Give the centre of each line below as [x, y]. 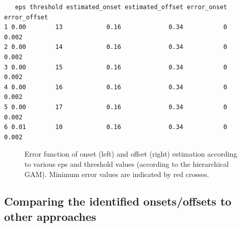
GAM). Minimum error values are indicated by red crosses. [117, 174]
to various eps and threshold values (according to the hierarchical [127, 163]
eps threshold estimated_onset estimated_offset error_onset [121, 7]
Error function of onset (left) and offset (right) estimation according [131, 154]
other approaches [50, 216]
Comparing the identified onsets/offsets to [118, 201]
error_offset [26, 17]
